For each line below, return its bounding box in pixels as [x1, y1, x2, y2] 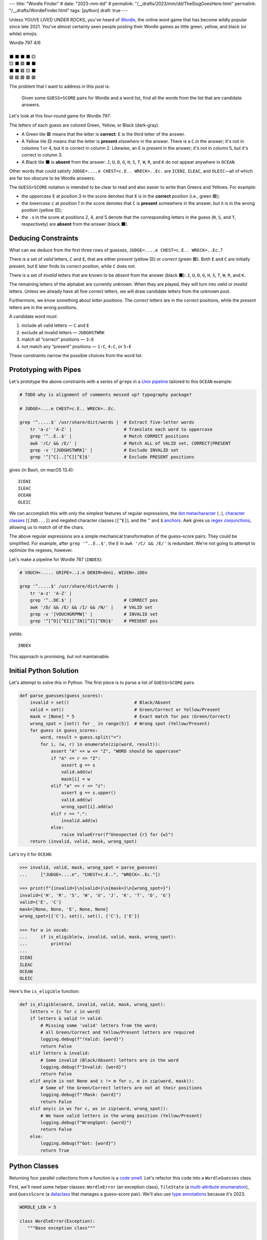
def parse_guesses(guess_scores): [19, 692, 103, 698]
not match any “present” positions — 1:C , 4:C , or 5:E [21, 343, 132, 349]
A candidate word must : [9, 313, 58, 319]
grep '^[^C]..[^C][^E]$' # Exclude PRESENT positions [30, 454, 195, 460]
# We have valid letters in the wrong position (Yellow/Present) [40, 1113, 202, 1118]
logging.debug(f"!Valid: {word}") [40, 1037, 124, 1042]
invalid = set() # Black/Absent [30, 700, 171, 705]
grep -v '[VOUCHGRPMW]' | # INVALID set [30, 611, 158, 617]
